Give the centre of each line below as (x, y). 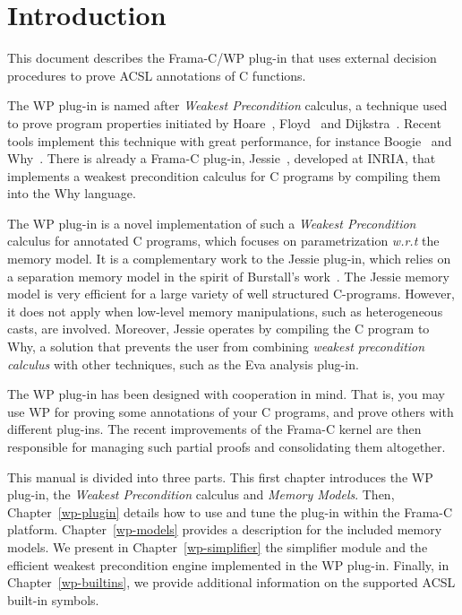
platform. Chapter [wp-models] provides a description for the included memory (225, 529)
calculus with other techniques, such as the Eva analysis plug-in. (183, 364)
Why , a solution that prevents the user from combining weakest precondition (216, 346)
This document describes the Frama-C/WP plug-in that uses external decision (222, 58)
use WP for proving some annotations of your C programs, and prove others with (231, 411)
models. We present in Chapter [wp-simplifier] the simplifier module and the (218, 546)
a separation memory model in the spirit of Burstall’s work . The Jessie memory (228, 276)
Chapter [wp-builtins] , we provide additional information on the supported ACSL (231, 582)
